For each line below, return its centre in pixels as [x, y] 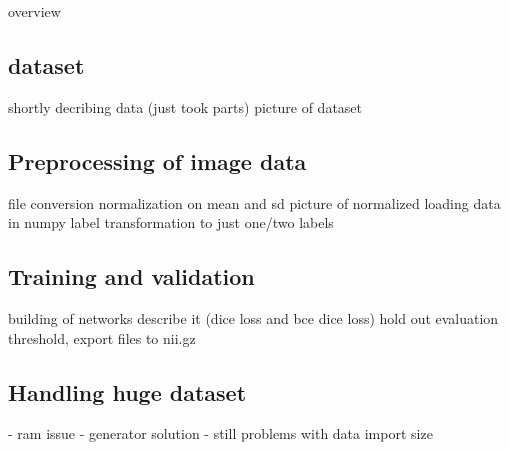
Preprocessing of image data [157, 160]
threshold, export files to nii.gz [102, 337]
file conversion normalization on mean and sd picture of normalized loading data [254, 202]
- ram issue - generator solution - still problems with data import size [220, 433]
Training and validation [131, 276]
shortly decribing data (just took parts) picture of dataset [185, 106]
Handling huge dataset [127, 391]
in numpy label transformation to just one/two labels [171, 222]
